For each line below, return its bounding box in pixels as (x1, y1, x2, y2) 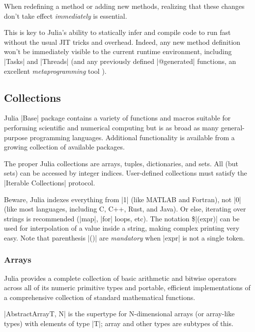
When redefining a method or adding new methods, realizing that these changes (4, 1, 245, 11)
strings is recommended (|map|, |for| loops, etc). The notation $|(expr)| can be (4, 213, 240, 223)
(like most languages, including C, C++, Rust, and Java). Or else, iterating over (4, 204, 246, 214)
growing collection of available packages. (4, 142, 125, 152)
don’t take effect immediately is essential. (4, 10, 127, 21)
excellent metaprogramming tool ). (4, 65, 107, 76)
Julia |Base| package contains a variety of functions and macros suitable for (4, 113, 231, 123)
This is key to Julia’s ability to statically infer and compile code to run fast (4, 27, 231, 37)
